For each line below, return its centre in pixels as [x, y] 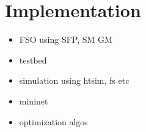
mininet [34, 101]
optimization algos [53, 121]
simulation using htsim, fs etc [74, 80]
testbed [33, 60]
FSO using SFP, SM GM [66, 39]
